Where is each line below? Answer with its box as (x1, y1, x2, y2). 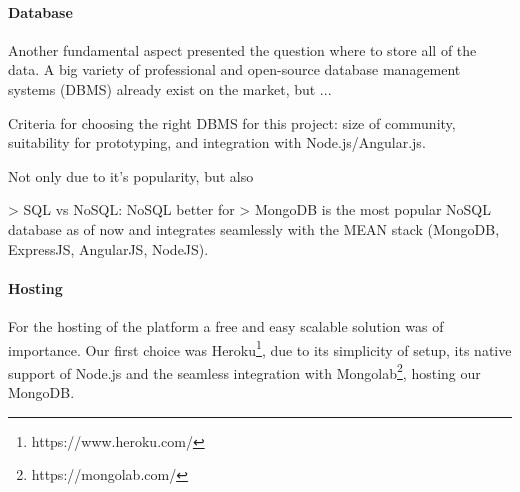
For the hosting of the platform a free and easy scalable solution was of (8, 315, 444, 336)
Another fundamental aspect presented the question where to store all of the (8, 39, 477, 60)
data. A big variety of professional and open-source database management (8, 59, 461, 80)
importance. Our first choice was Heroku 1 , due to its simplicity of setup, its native (8, 336, 512, 360)
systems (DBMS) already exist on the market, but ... (8, 78, 332, 99)
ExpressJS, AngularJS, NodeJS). (8, 238, 209, 259)
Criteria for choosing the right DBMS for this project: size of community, (8, 112, 456, 133)
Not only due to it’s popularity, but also (8, 165, 254, 186)
